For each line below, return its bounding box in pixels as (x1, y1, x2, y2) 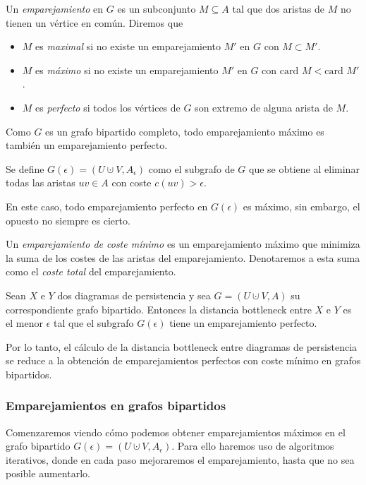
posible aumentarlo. (6, 466, 90, 481)
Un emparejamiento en (6, 1, 104, 16)
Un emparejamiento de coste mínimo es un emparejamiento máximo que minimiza (6, 236, 360, 251)
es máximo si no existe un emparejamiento (35, 62, 219, 77)
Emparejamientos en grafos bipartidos (6, 397, 226, 414)
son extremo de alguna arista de (195, 100, 333, 114)
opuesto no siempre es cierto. (6, 212, 130, 227)
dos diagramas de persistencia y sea (57, 287, 211, 302)
